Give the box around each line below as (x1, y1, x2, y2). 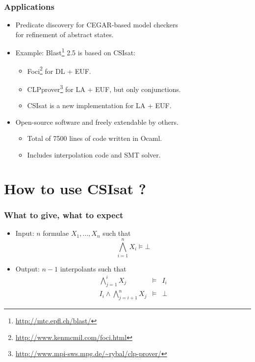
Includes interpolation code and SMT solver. (27, 149, 161, 159)
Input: (15, 228, 34, 238)
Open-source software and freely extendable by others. (15, 116, 178, 127)
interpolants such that (60, 263, 127, 273)
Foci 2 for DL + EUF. (27, 64, 91, 76)
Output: (15, 263, 40, 273)
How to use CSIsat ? (4, 178, 147, 198)
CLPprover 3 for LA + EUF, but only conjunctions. (27, 82, 181, 94)
